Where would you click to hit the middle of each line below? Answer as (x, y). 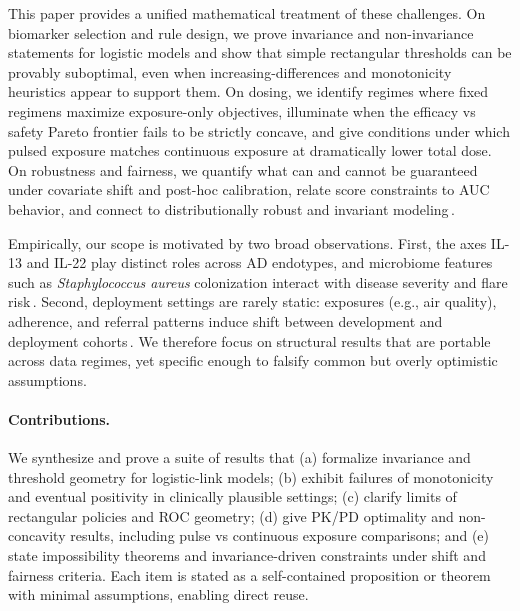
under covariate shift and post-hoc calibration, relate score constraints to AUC (249, 189)
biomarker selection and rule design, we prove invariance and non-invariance (241, 32)
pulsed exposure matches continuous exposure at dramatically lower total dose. (250, 150)
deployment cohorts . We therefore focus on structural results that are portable (249, 340)
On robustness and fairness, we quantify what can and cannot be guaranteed (243, 169)
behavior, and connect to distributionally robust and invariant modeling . (231, 208)
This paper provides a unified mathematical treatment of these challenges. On (247, 13)
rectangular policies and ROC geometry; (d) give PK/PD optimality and (231, 515)
